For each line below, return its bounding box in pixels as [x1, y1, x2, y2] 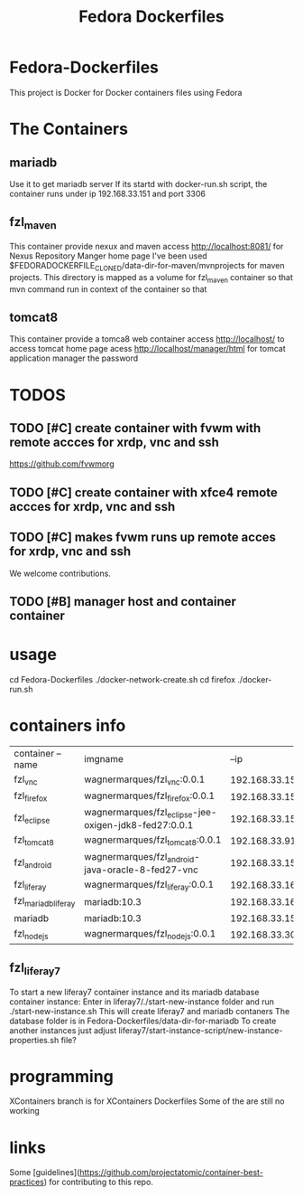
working [9, 1106, 41, 1116]
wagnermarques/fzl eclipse [84, 806, 193, 820]
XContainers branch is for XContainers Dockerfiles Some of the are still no [9, 1096, 285, 1107]
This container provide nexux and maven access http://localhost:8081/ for [9, 240, 284, 251]
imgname [84, 752, 124, 765]
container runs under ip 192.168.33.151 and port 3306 [9, 188, 206, 199]
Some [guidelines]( [9, 1167, 80, 1178]
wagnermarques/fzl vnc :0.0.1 [84, 773, 206, 787]
